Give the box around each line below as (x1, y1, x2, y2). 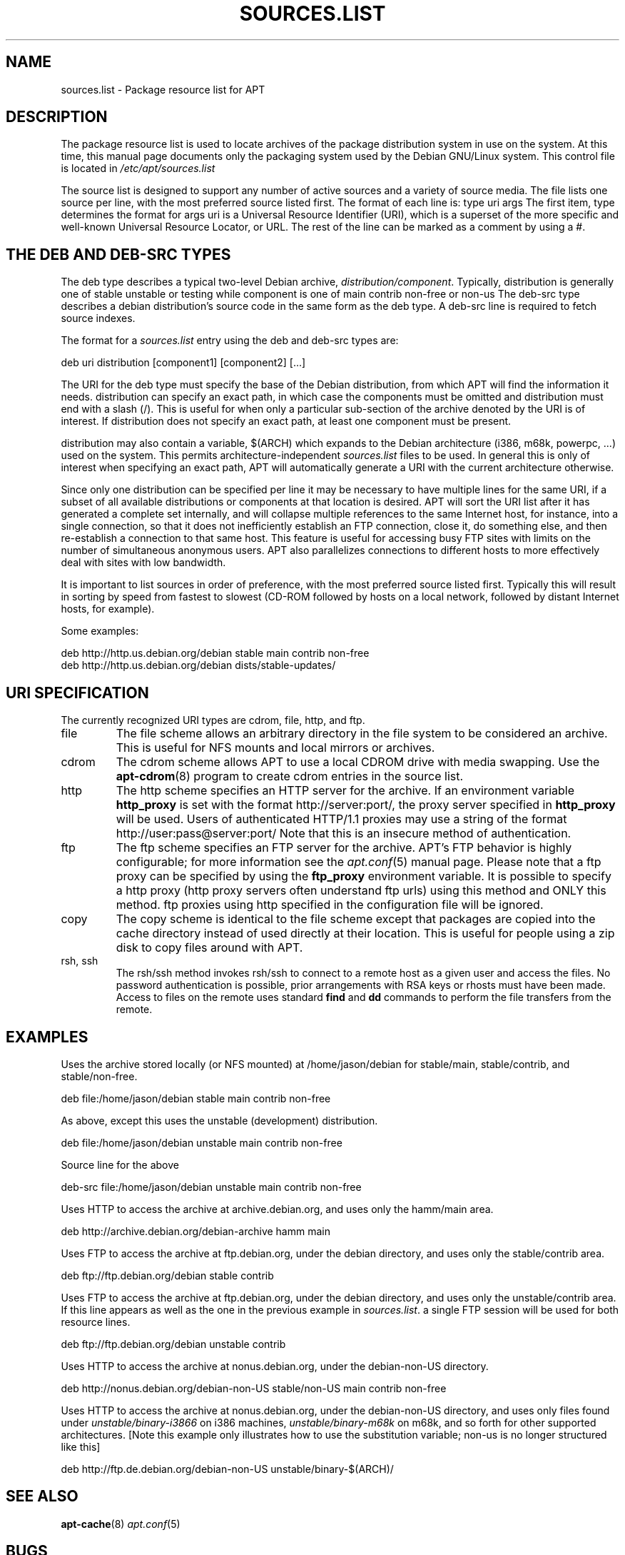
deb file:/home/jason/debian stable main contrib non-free (61, 1092, 331, 1104)
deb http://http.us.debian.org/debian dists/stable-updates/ (61, 659, 336, 672)
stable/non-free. (61, 1070, 138, 1082)
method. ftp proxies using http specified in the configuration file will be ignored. (116, 897, 544, 912)
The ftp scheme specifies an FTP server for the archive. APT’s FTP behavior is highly (116, 840, 572, 855)
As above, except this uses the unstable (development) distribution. (61, 1114, 378, 1127)
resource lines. (61, 1315, 131, 1328)
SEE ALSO (6, 1487, 78, 1506)
